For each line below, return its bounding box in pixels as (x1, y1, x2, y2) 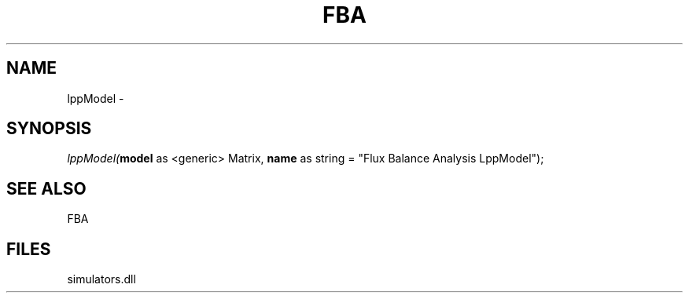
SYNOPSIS (6, 119, 92, 139)
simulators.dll (67, 272, 136, 286)
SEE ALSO (6, 178, 87, 199)
